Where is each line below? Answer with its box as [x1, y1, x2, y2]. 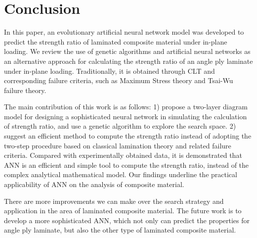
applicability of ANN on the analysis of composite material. [4, 179, 184, 190]
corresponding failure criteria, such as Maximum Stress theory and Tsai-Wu [4, 75, 233, 86]
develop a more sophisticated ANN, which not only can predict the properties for [4, 215, 250, 225]
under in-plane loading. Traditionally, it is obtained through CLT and [4, 65, 215, 76]
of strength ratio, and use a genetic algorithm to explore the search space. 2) [4, 121, 236, 131]
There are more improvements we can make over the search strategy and [4, 195, 224, 206]
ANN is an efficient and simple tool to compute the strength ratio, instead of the [4, 159, 249, 170]
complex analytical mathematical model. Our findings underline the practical [4, 169, 237, 180]
